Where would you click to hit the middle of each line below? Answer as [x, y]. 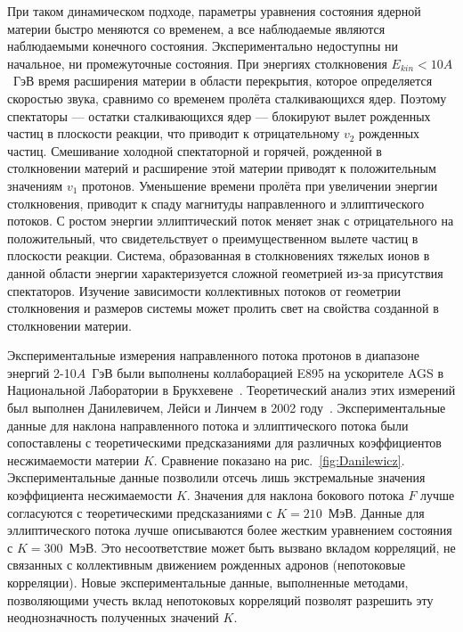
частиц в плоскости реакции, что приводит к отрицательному [174, 133]
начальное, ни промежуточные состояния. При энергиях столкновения [197, 63]
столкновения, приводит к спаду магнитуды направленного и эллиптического [216, 203]
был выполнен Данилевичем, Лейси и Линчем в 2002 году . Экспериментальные [227, 408]
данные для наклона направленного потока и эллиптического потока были [208, 425]
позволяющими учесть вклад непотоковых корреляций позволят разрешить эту [220, 599]
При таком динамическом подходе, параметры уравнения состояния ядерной [214, 11]
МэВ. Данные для [376, 512]
